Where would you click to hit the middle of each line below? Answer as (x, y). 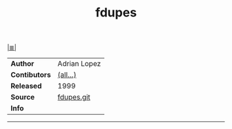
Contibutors (31, 75)
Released (26, 86)
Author (22, 64)
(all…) (67, 75)
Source (23, 97)
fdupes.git (74, 97)
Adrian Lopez (79, 64)
